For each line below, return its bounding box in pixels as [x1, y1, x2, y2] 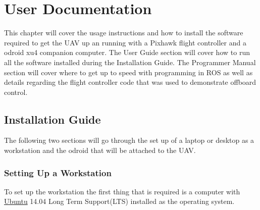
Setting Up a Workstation [4, 166, 112, 179]
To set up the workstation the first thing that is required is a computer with [4, 186, 240, 196]
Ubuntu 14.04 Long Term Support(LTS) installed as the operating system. [4, 196, 235, 206]
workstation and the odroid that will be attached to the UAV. [4, 145, 196, 155]
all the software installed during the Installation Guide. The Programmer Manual [4, 57, 256, 67]
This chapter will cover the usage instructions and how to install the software [4, 27, 243, 38]
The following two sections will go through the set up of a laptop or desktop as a [4, 135, 254, 145]
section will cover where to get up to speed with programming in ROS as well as [4, 67, 253, 77]
